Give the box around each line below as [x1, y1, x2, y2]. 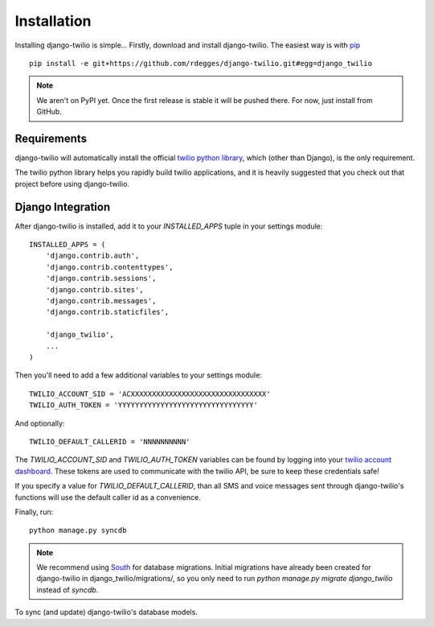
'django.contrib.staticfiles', [45, 307, 170, 317]
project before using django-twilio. [14, 179, 130, 188]
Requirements [14, 131, 88, 145]
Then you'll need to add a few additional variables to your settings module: [14, 370, 263, 380]
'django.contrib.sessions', [45, 274, 157, 283]
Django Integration [14, 200, 111, 213]
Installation [14, 12, 92, 30]
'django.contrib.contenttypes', [45, 262, 174, 271]
